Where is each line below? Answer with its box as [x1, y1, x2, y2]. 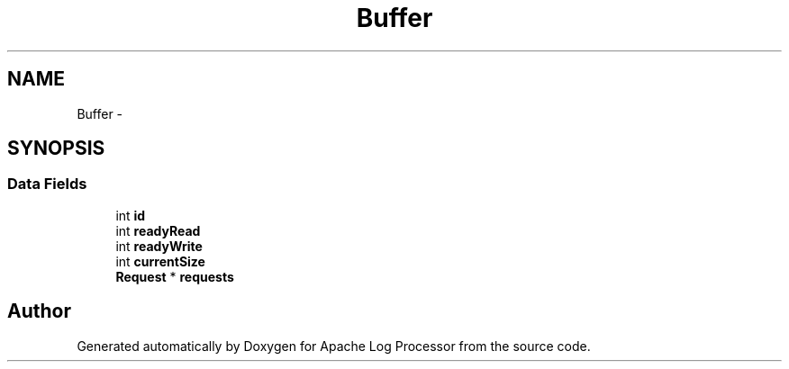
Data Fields [7, 175, 87, 193]
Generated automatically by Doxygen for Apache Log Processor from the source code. [77, 337, 591, 354]
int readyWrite [115, 238, 203, 254]
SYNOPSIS [7, 137, 105, 160]
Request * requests [115, 268, 234, 284]
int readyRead [115, 222, 201, 238]
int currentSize [115, 253, 205, 269]
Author [7, 300, 71, 323]
